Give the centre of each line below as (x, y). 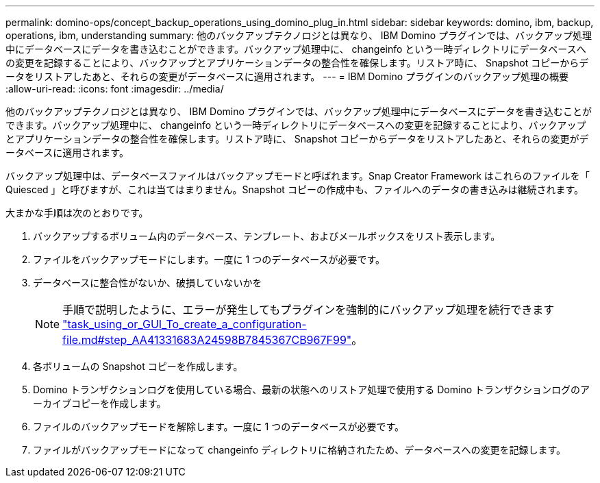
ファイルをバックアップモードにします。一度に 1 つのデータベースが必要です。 (209, 259)
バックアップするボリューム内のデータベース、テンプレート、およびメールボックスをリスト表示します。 (267, 236)
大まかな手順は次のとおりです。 (77, 213)
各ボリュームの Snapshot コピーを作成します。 (138, 366)
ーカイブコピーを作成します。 (100, 403)
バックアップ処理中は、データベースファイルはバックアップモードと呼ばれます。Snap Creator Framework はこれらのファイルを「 (298, 176)
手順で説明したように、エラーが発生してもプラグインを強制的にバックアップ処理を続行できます (309, 310)
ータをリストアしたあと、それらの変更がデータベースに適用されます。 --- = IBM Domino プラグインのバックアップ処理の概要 (287, 76)
